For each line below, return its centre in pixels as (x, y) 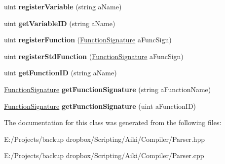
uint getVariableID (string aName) (60, 23)
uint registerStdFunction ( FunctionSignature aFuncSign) (94, 56)
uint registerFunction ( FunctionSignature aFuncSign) (88, 40)
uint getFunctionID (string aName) (60, 73)
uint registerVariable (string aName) (63, 6)
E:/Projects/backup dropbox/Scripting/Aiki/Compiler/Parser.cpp (104, 155)
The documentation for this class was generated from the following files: (113, 122)
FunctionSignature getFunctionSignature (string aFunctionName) (108, 89)
